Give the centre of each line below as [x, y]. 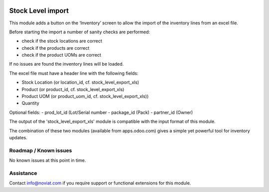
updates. [18, 137]
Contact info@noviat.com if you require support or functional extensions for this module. [100, 183]
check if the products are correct [56, 48]
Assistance [23, 173]
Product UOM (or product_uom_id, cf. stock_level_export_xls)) [85, 96]
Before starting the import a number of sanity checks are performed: [80, 32]
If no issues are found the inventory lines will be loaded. [67, 64]
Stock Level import [39, 11]
